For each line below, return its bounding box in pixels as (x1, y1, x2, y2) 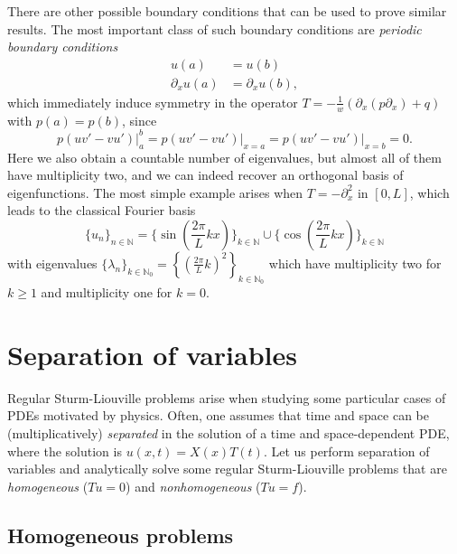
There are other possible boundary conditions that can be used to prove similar (7, 2, 447, 20)
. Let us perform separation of (263, 441, 430, 460)
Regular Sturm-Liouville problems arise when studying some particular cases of (7, 388, 446, 407)
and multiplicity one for (41, 283, 173, 302)
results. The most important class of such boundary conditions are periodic (7, 19, 422, 38)
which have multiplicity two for (268, 253, 442, 272)
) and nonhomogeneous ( (126, 476, 261, 495)
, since (122, 110, 157, 129)
